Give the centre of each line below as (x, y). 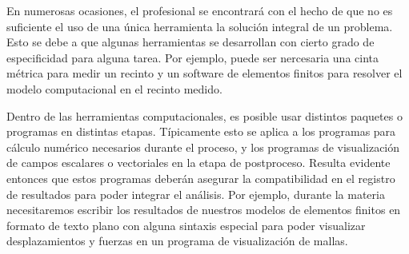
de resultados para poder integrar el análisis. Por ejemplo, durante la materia (196, 194)
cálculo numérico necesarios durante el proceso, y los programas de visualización (203, 147)
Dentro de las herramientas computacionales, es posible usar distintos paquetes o (204, 115)
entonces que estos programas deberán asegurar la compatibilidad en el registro (201, 178)
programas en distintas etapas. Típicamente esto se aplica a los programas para (201, 131)
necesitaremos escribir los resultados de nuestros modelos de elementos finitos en (204, 210)
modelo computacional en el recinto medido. (114, 88)
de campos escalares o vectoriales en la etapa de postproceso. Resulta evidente (198, 163)
